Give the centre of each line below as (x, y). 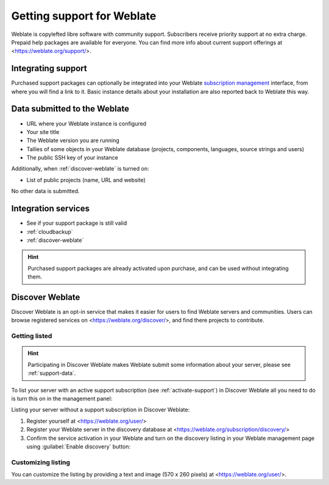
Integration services (51, 209)
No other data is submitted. (45, 191)
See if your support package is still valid (77, 223)
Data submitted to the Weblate (70, 109)
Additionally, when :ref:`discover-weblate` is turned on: (80, 169)
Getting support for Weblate (84, 16)
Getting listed (32, 336)
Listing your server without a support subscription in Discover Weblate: (101, 410)
